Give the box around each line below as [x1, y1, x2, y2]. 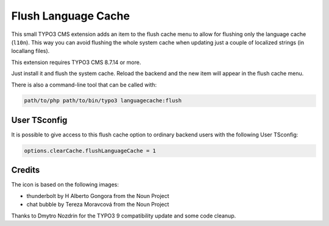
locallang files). [11, 48, 50, 55]
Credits [11, 165, 40, 175]
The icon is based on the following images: [11, 181, 119, 188]
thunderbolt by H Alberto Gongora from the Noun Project [26, 192, 170, 199]
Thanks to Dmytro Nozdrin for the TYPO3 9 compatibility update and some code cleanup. [11, 212, 236, 219]
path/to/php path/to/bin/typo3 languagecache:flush [24, 97, 182, 104]
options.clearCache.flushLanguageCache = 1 [24, 147, 157, 154]
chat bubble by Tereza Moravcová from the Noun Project [26, 201, 169, 208]
